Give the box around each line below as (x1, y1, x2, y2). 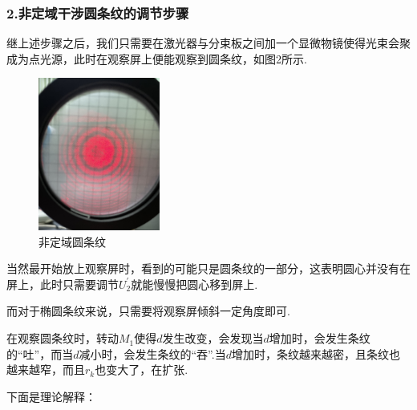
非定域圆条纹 (38, 233, 106, 250)
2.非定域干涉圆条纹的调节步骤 (6, 2, 189, 22)
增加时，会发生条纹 (269, 330, 370, 347)
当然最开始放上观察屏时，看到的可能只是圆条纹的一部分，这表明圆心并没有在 (6, 260, 411, 277)
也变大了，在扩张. (95, 361, 188, 378)
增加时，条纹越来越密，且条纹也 (231, 345, 400, 362)
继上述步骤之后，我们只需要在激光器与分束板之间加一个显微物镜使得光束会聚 (6, 35, 411, 51)
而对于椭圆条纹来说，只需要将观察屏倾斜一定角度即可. (6, 302, 290, 319)
